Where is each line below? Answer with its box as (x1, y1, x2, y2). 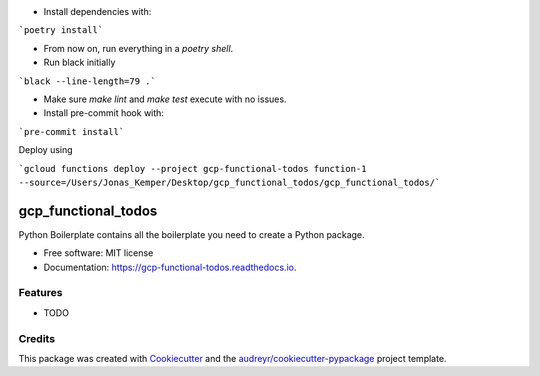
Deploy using (18, 144, 74, 156)
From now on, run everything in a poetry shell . (43, 42, 234, 54)
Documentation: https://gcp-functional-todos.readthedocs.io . (43, 261, 297, 273)
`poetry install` (18, 25, 104, 36)
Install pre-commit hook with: (43, 107, 165, 119)
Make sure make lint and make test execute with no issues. (43, 93, 287, 105)
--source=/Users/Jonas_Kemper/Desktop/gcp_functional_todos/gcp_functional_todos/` (18, 176, 441, 188)
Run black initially (43, 56, 116, 69)
